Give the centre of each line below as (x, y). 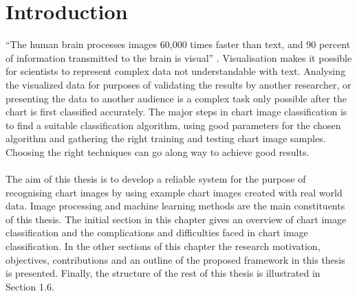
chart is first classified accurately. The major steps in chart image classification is (176, 112)
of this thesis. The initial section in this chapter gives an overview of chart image (176, 219)
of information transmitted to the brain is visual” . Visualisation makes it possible (179, 57)
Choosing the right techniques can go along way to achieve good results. (158, 151)
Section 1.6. (30, 286)
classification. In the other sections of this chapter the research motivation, (163, 246)
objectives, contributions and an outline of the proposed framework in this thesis (175, 259)
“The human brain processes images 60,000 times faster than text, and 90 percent (178, 44)
